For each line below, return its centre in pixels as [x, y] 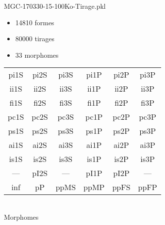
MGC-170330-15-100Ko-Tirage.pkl [55, 6]
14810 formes [35, 22]
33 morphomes [37, 55]
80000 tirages [35, 39]
